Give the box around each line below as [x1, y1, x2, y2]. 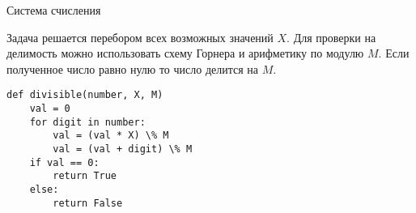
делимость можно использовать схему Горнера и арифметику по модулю [6, 45, 364, 62]
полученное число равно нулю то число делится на [6, 60, 259, 77]
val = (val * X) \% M [53, 130, 169, 142]
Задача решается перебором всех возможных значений [6, 28, 274, 45]
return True [53, 170, 117, 182]
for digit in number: [29, 116, 146, 128]
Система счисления [6, 2, 101, 18]
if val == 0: [29, 156, 100, 168]
